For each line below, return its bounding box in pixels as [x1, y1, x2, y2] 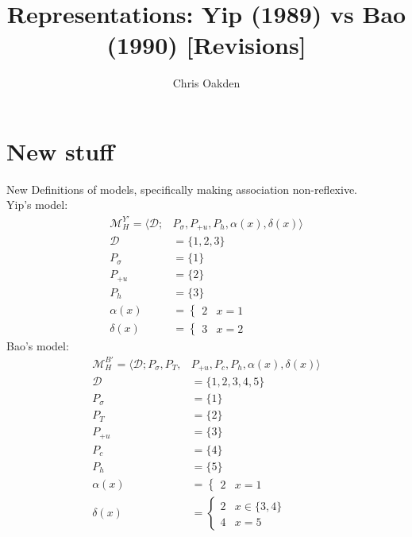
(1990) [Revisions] [106, 29, 306, 61]
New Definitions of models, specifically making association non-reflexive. [6, 180, 358, 197]
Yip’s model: [6, 196, 68, 213]
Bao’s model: [6, 337, 69, 353]
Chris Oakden [172, 75, 241, 91]
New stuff [6, 134, 114, 167]
